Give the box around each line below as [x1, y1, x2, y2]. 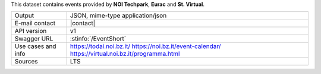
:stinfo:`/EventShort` [70, 35, 127, 43]
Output [14, 12, 34, 20]
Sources [14, 58, 38, 66]
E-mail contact [14, 19, 56, 28]
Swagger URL [14, 35, 53, 43]
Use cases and [14, 42, 56, 51]
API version [14, 27, 47, 35]
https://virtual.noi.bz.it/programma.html [70, 50, 180, 58]
